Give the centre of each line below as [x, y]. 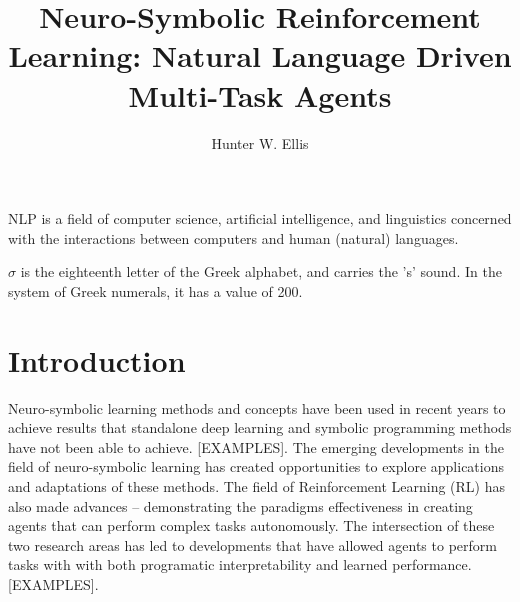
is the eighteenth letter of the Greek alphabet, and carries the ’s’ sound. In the [261, 271]
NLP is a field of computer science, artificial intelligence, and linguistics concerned [260, 218]
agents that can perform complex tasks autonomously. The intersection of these [251, 525]
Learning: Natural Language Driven [260, 55]
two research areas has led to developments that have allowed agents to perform [252, 544]
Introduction [97, 359]
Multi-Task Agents [260, 94]
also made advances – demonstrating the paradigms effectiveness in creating [240, 505]
